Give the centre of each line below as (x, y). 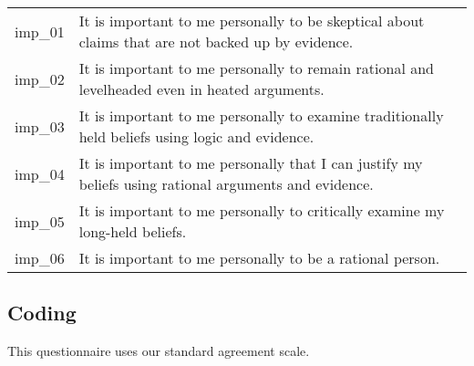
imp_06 (40, 258)
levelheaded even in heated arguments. (201, 89)
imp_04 (40, 173)
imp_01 (40, 31)
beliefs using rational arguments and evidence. (226, 184)
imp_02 (40, 78)
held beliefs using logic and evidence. (196, 136)
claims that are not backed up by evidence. (216, 42)
